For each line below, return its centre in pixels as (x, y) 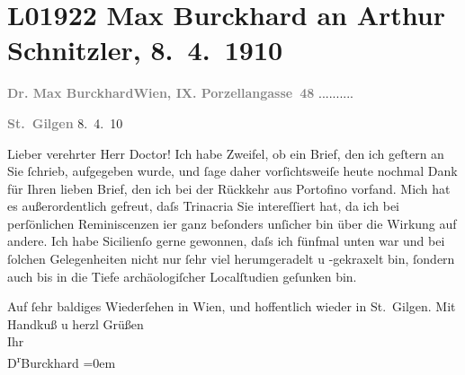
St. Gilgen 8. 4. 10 (65, 122)
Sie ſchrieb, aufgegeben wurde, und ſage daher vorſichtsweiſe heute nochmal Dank (232, 171)
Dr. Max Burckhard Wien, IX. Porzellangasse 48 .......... (180, 93)
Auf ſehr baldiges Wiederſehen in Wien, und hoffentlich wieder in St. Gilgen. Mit (232, 306)
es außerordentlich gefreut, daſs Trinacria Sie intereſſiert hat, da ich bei (204, 206)
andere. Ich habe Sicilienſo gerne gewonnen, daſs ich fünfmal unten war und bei (226, 241)
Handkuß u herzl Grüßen (76, 323)
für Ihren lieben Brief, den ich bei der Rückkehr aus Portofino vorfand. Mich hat (229, 188)
